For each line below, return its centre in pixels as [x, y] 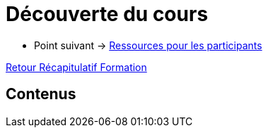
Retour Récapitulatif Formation [76, 67]
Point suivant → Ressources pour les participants [148, 45]
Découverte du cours [107, 14]
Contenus [41, 94]
